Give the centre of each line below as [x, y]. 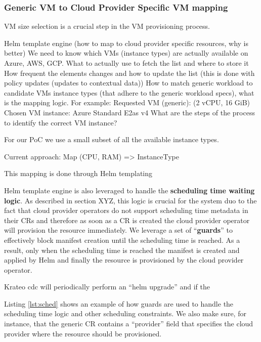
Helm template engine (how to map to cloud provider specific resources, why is [126, 43]
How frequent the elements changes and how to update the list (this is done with [129, 73]
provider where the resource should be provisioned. [83, 333]
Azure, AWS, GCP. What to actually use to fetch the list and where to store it [126, 63]
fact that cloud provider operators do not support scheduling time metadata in [126, 210]
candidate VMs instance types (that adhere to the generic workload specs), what [129, 92]
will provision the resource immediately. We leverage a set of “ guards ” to [118, 230]
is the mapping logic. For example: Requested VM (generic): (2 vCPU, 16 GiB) [127, 102]
